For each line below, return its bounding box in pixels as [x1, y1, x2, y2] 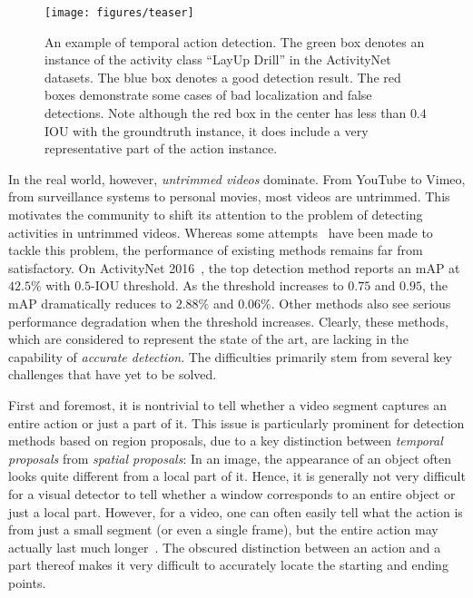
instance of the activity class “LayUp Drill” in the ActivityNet [44, 50, 391, 69]
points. [8, 573, 46, 592]
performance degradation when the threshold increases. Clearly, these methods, [8, 311, 448, 330]
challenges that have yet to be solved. [8, 365, 217, 384]
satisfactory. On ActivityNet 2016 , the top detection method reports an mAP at [8, 258, 460, 277]
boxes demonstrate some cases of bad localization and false [44, 85, 372, 104]
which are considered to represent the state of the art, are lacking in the [8, 329, 409, 348]
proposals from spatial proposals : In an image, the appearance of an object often [8, 448, 451, 467]
